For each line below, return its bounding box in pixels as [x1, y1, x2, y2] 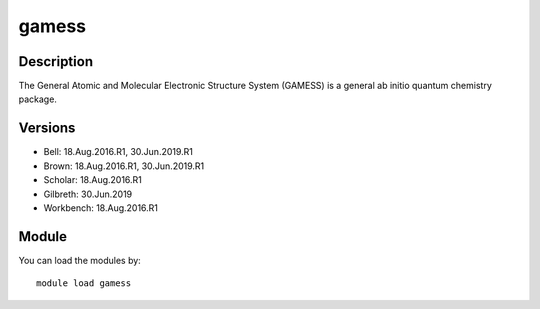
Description [18, 53, 94, 70]
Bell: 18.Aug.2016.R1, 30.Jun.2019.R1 [43, 146, 194, 158]
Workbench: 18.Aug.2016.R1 [43, 201, 159, 214]
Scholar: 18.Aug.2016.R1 [43, 174, 142, 186]
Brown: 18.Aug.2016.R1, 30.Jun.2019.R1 [43, 160, 205, 172]
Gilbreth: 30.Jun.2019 [43, 188, 133, 200]
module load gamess [36, 278, 132, 289]
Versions [18, 120, 76, 137]
